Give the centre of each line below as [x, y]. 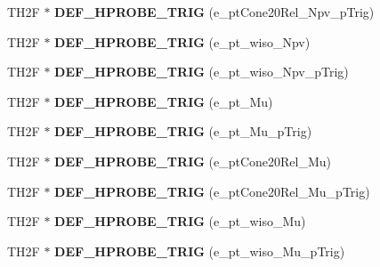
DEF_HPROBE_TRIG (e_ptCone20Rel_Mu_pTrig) [212, 191]
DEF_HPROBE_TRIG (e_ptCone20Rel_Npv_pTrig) [214, 12]
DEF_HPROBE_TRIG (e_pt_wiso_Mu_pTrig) [200, 251]
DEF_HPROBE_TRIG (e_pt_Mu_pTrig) [183, 131]
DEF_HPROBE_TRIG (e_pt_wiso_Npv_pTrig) [202, 72]
